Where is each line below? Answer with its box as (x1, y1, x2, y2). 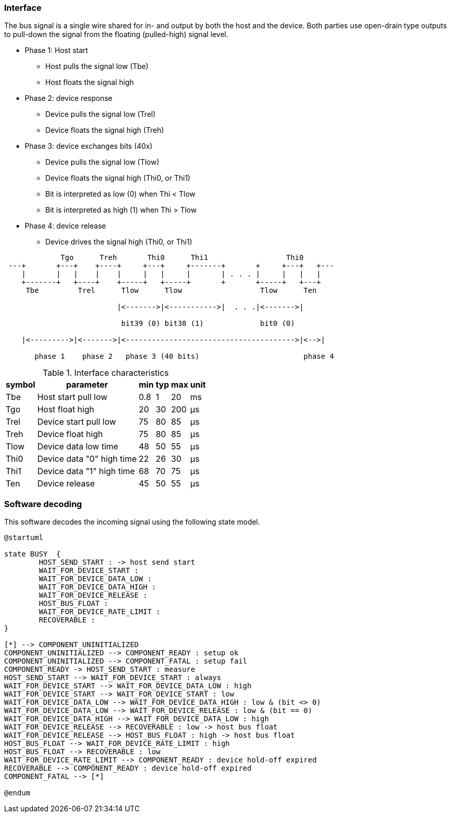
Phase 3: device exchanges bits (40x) (25, 142, 153, 151)
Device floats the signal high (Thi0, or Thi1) (45, 173, 190, 183)
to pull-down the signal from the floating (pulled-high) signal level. (4, 30, 229, 39)
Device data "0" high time (37, 454, 137, 464)
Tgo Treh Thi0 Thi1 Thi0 (60, 253, 304, 262)
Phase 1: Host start (25, 46, 88, 55)
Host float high (37, 404, 94, 415)
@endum (4, 789, 30, 797)
